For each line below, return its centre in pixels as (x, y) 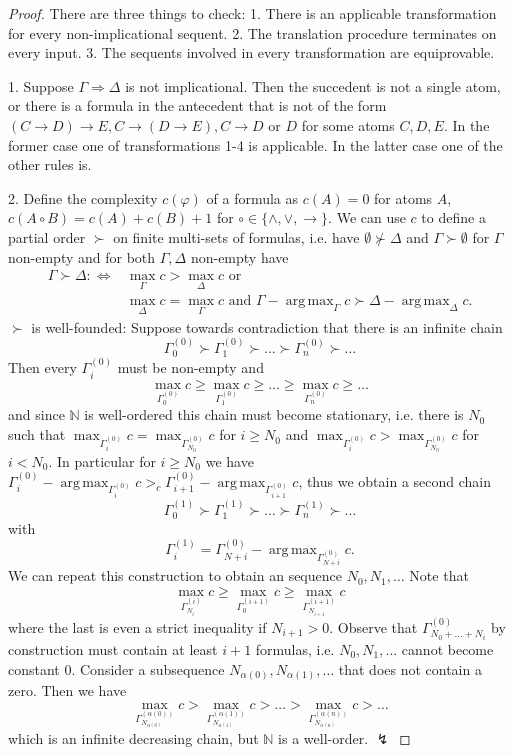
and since (36, 414)
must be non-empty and (190, 367)
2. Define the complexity (83, 197)
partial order (47, 236)
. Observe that (373, 626)
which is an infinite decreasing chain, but (133, 738)
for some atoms (348, 124)
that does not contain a (410, 668)
